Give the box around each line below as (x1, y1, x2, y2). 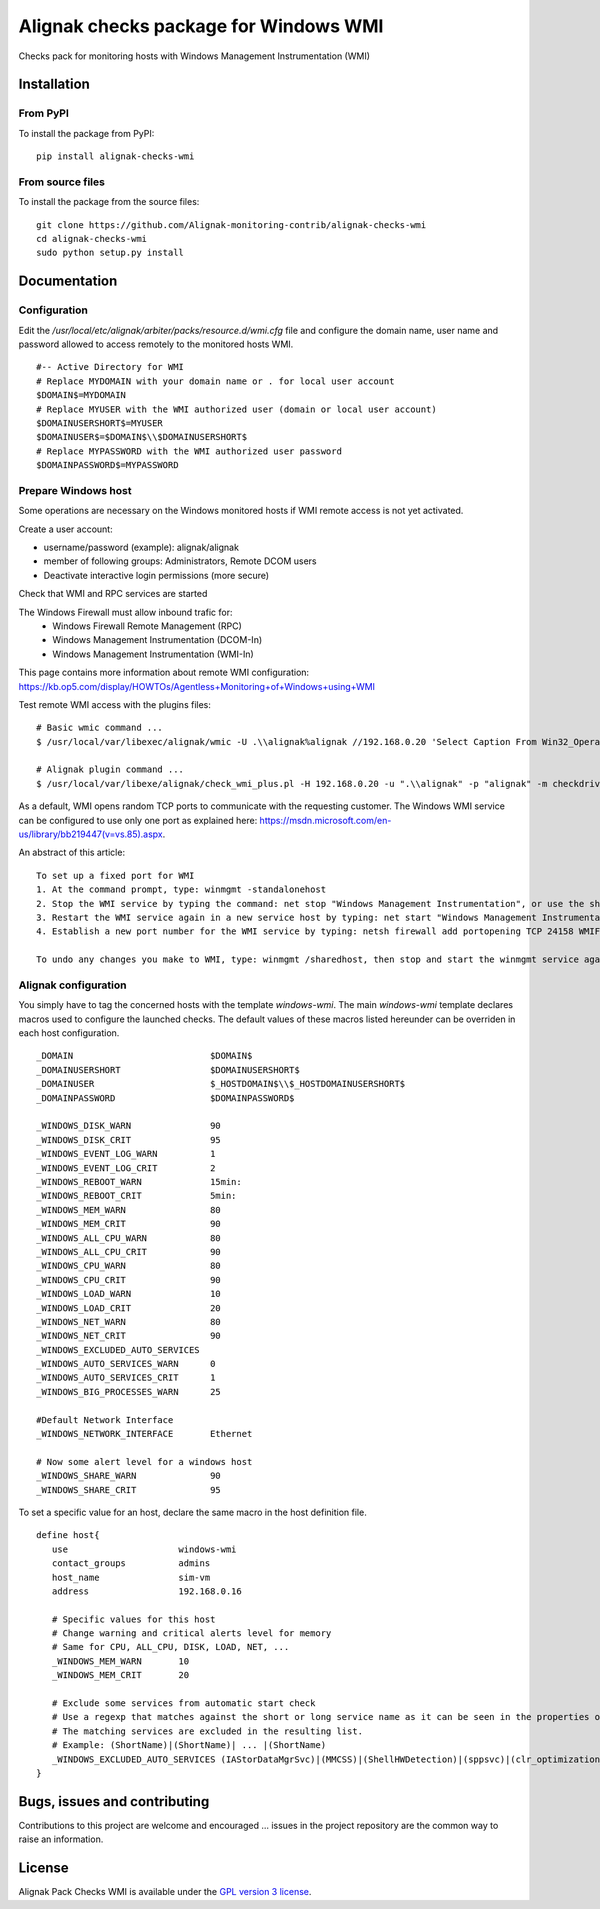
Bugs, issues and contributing (18, 1793, 210, 1810)
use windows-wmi (51, 1543, 237, 1555)
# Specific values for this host (51, 1613, 216, 1625)
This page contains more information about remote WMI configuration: (18, 666, 310, 679)
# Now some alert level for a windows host (36, 1456, 253, 1467)
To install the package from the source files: (18, 196, 200, 208)
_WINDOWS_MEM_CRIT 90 (36, 1218, 222, 1230)
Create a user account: (18, 523, 114, 535)
